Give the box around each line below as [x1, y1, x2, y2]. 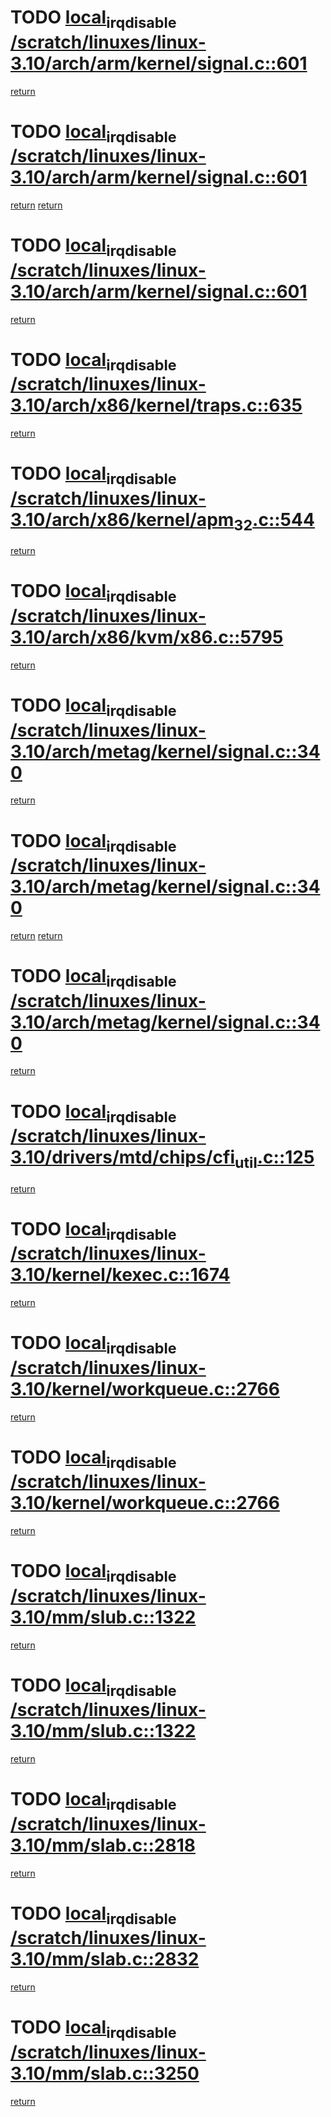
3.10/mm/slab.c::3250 [10, 2062, 200, 2085]
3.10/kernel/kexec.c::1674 [10, 1264, 231, 1286]
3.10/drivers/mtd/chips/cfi [10, 1146, 235, 1169]
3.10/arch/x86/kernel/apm [10, 508, 235, 531]
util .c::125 [234, 1146, 315, 1172]
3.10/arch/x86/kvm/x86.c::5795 [10, 626, 284, 649]
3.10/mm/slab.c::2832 [10, 1948, 200, 1971]
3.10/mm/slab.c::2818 [10, 1834, 196, 1856]
